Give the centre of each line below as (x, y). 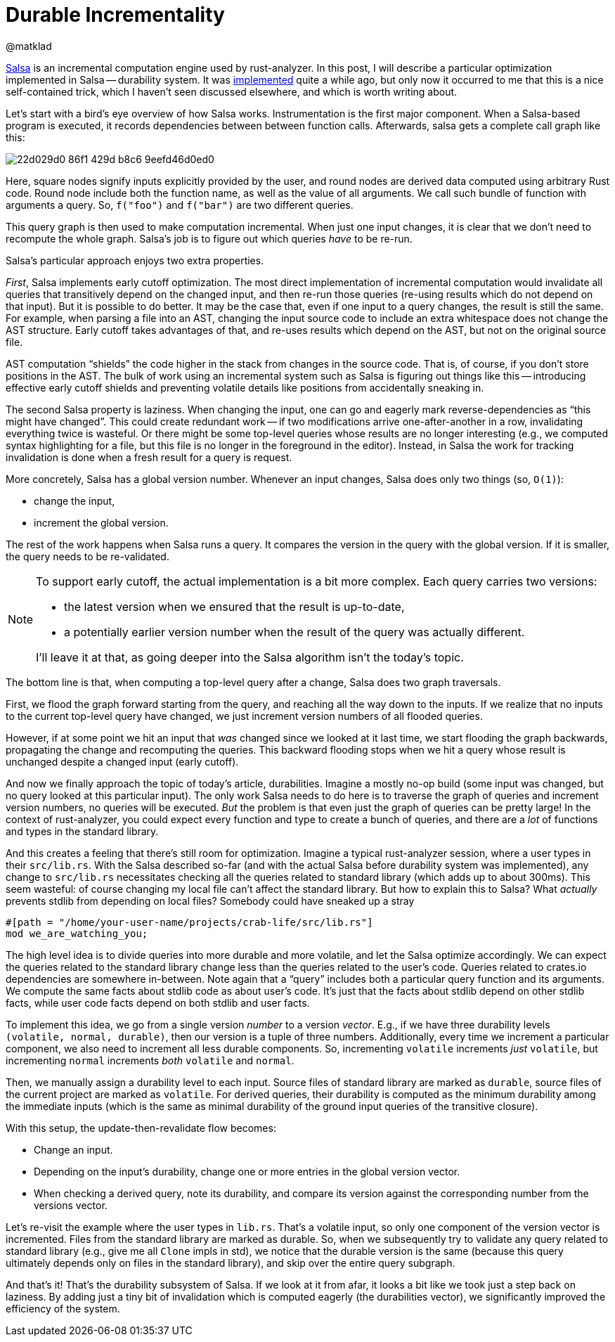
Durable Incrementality (115, 15)
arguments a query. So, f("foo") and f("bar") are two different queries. (180, 205)
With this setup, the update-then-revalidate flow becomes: (141, 1128)
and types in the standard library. (82, 831)
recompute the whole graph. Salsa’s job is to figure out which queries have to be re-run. (209, 238)
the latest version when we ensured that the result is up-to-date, (234, 606)
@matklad (29, 46)
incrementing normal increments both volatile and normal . (150, 1060)
